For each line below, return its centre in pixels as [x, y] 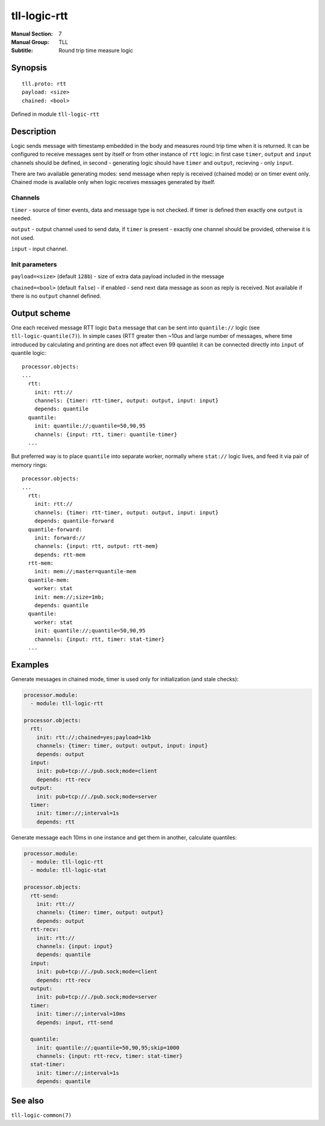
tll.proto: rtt [44, 84]
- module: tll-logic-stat [68, 870]
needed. [21, 218]
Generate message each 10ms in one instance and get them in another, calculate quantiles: [124, 837]
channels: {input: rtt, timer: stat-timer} [99, 639]
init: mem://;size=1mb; [69, 597]
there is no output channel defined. [56, 296]
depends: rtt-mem [60, 555]
